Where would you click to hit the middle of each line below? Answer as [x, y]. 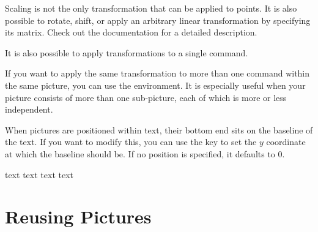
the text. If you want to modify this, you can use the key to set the [131, 142]
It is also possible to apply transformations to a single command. [127, 52]
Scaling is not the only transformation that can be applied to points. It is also [151, 8]
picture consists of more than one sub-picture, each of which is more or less [146, 97]
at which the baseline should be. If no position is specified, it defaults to [140, 153]
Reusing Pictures [78, 216]
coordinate [286, 142]
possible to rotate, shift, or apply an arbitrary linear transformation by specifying [158, 20]
